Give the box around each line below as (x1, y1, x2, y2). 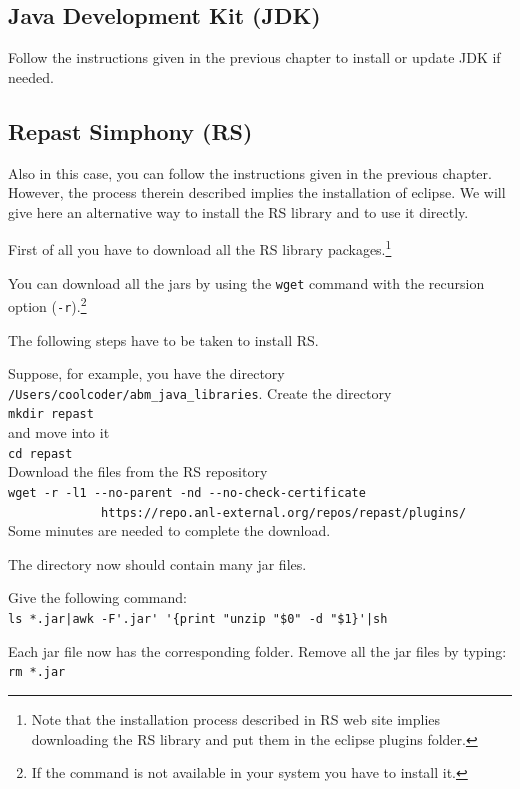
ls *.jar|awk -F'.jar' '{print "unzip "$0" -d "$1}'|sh (8, 612, 388, 627)
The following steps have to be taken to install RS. (8, 329, 319, 350)
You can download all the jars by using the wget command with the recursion (8, 272, 485, 293)
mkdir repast (8, 407, 94, 422)
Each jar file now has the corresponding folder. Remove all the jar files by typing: (8, 640, 507, 661)
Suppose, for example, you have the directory (8, 363, 285, 384)
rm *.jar (8, 665, 66, 680)
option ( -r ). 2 (8, 293, 87, 316)
